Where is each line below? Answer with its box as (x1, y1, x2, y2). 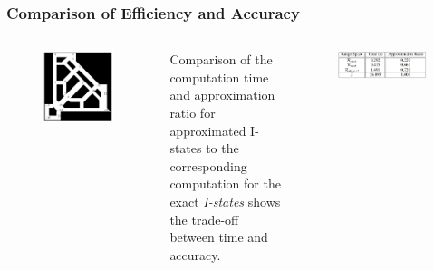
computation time (169, 67, 269, 86)
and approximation (169, 85, 275, 104)
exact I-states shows (169, 191, 281, 210)
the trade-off (169, 209, 239, 228)
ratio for (169, 103, 216, 121)
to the (206, 139, 239, 158)
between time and (169, 227, 268, 246)
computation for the (169, 174, 281, 193)
